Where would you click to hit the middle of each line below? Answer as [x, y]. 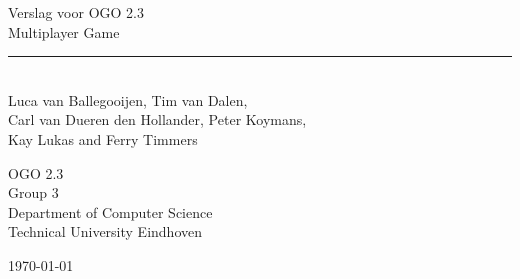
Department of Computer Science [110, 211]
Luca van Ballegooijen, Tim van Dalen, [128, 99]
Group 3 [33, 192]
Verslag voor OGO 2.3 [76, 12]
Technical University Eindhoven [105, 231]
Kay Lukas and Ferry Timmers [103, 138]
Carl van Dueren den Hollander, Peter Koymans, [157, 119]
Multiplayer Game [64, 31]
